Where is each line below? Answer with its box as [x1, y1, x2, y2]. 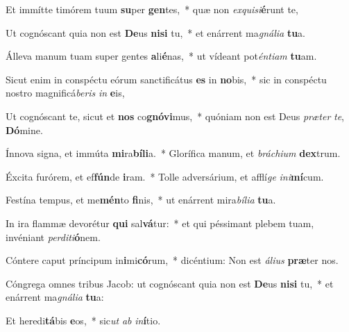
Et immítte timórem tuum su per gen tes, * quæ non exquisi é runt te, [6, 2, 298, 16]
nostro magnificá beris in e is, [6, 85, 125, 100]
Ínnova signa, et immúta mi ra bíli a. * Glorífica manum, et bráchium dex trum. [6, 146, 341, 160]
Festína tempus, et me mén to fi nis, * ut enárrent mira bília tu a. [6, 192, 276, 207]
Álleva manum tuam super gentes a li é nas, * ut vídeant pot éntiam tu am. [6, 49, 317, 63]
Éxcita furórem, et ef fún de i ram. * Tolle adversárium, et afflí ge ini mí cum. [6, 169, 324, 183]
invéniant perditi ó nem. [6, 229, 101, 244]
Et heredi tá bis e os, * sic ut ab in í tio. [6, 313, 161, 327]
